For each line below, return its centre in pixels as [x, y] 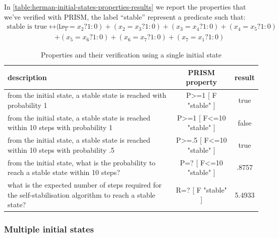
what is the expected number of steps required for [85, 185]
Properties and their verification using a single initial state [131, 55]
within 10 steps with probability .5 [61, 150]
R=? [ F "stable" [201, 189]
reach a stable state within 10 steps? [64, 172]
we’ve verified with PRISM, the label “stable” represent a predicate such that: [125, 16]
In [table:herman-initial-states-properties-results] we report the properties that [125, 7]
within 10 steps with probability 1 [60, 127]
